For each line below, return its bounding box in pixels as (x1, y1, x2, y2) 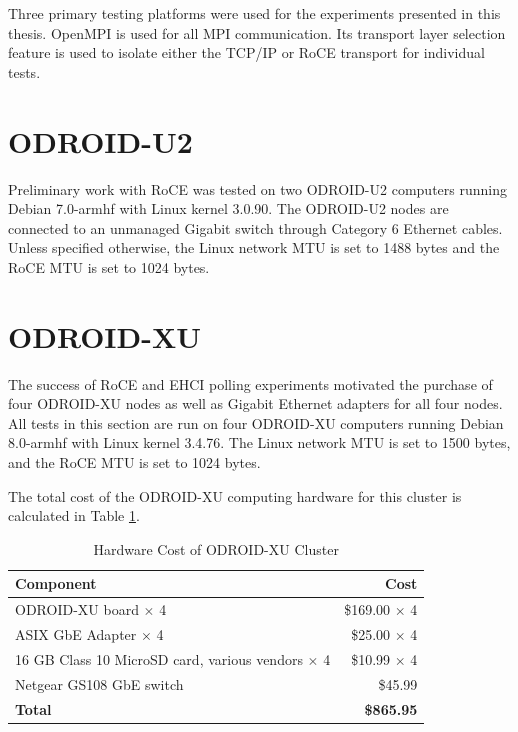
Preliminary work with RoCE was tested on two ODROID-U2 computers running (8, 178, 507, 199)
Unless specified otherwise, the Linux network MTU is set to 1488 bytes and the (8, 237, 500, 258)
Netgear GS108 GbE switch (15, 673, 184, 694)
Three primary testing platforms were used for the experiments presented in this (8, 3, 501, 23)
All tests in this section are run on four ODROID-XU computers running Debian (8, 412, 504, 433)
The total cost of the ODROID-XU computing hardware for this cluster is (8, 485, 462, 506)
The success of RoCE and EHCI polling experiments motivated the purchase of (8, 373, 493, 394)
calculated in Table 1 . (8, 505, 140, 526)
